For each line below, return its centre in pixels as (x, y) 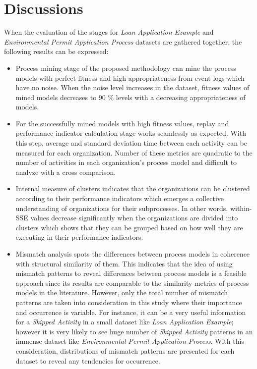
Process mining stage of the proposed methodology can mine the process (126, 68)
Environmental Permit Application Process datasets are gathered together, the (123, 41)
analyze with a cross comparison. (66, 172)
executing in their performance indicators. (79, 237)
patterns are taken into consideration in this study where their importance (129, 302)
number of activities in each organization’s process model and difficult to (126, 162)
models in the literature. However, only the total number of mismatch (122, 292)
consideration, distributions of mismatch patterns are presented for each (125, 350)
